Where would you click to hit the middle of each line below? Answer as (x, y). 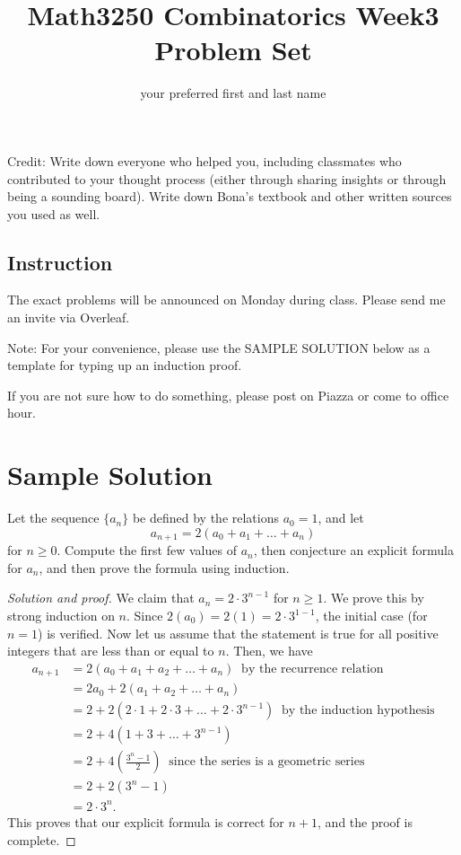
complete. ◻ (42, 839)
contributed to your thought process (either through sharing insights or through (227, 178)
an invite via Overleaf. (69, 317)
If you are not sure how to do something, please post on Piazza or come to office (228, 395)
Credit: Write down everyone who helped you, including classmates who (204, 160)
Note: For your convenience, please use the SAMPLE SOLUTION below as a (219, 347)
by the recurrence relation (313, 669)
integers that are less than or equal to (111, 651)
